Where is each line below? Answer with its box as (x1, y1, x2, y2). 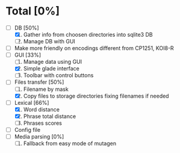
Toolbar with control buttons (23, 72, 94, 79)
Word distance (23, 105, 60, 113)
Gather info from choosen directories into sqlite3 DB (23, 31, 153, 38)
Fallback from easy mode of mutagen (23, 140, 117, 147)
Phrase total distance (23, 113, 76, 120)
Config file (14, 126, 40, 133)
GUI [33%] (14, 51, 42, 58)
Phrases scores (23, 119, 63, 126)
